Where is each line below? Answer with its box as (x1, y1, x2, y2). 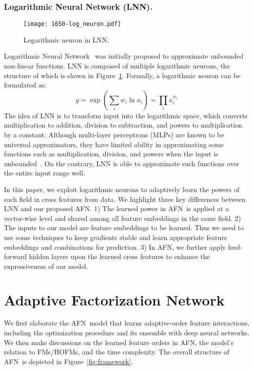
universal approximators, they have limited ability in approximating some (4, 139, 224, 149)
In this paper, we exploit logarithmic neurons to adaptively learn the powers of (4, 184, 240, 194)
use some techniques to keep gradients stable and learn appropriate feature (4, 232, 227, 242)
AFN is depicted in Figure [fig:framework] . (4, 356, 133, 366)
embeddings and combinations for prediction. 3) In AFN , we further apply (4, 241, 226, 252)
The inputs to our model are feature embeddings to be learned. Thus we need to (4, 222, 244, 233)
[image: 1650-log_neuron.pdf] (23, 21, 121, 28)
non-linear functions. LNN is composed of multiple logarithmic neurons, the (4, 61, 230, 71)
